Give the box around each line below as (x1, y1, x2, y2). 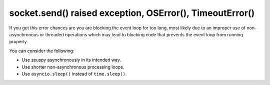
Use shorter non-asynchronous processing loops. (21, 64, 124, 70)
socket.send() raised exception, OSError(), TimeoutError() (9, 7, 255, 18)
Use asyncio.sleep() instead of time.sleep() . (21, 71, 127, 77)
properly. (9, 39, 28, 45)
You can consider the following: (9, 48, 74, 54)
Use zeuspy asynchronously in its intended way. (21, 57, 121, 63)
